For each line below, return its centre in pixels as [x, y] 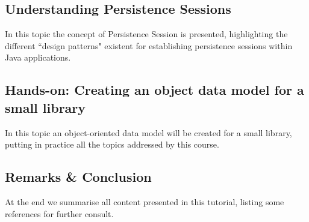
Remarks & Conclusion [78, 177]
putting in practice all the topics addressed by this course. [112, 144]
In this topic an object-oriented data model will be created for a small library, [148, 132]
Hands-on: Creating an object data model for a [154, 90]
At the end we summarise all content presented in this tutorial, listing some [145, 201]
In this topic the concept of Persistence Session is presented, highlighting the [146, 34]
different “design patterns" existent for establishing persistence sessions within [149, 45]
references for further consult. [59, 213]
